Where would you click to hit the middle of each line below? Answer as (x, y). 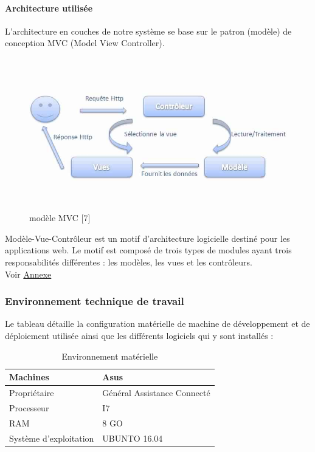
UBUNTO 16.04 (133, 438)
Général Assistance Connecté (156, 392)
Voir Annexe (28, 274)
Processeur (29, 407)
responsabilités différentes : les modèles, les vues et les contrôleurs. (129, 262)
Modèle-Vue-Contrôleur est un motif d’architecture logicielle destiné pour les (147, 238)
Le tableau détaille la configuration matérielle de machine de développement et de (157, 324)
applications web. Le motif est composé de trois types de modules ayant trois (148, 250)
